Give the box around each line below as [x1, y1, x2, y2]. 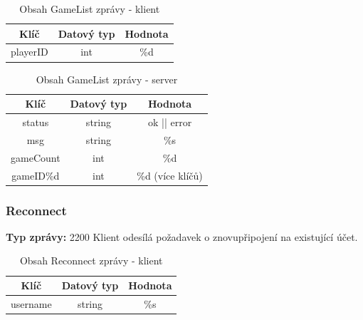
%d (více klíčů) [137, 167, 203, 182]
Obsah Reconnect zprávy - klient [19, 253, 163, 268]
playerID [11, 44, 48, 59]
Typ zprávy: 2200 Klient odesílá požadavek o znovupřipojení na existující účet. [6, 229, 358, 244]
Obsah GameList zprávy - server [36, 71, 178, 86]
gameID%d [11, 167, 60, 182]
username [11, 296, 52, 311]
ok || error [147, 114, 192, 129]
